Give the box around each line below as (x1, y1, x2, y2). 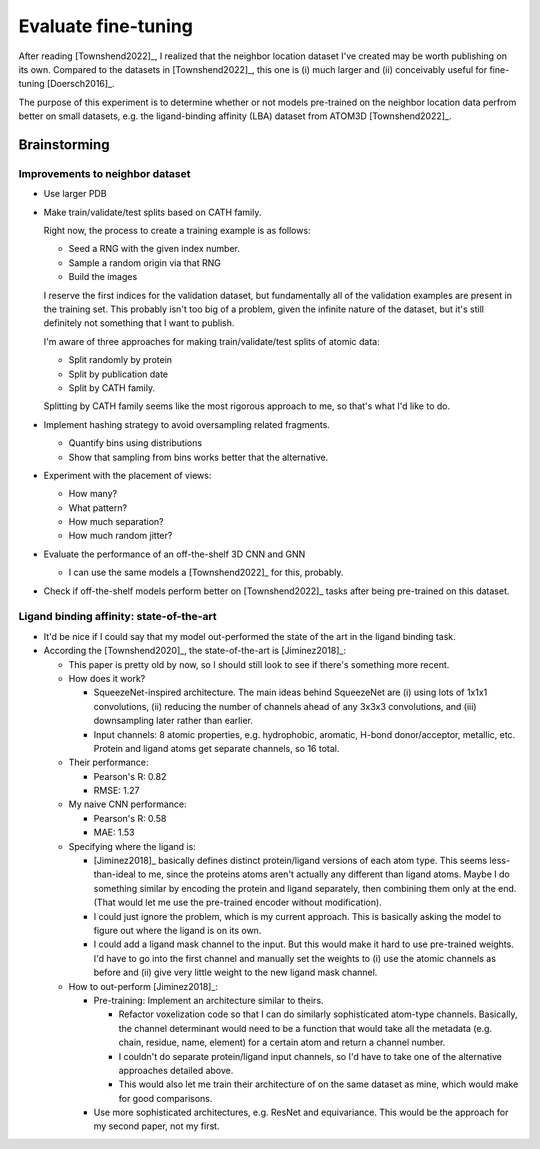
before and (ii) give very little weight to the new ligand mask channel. (93, 966, 378, 979)
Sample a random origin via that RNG (68, 256, 222, 269)
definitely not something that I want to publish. (43, 317, 235, 329)
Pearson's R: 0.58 (93, 812, 167, 824)
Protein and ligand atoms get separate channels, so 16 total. (93, 742, 340, 754)
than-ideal (93, 868, 136, 880)
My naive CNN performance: (68, 798, 187, 810)
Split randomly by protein (68, 354, 173, 366)
